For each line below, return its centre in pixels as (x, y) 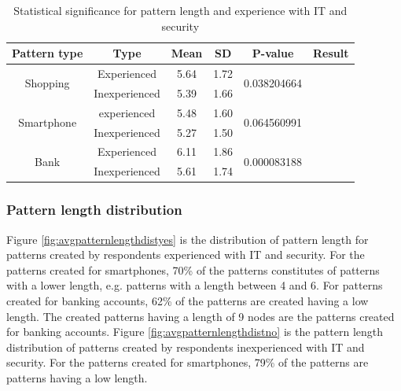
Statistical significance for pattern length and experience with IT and (180, 10)
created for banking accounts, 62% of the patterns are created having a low (188, 300)
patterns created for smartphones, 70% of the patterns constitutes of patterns (193, 269)
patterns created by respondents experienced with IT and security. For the (186, 255)
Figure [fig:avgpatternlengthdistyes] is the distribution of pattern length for (188, 239)
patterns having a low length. (77, 377)
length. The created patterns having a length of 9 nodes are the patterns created (200, 316)
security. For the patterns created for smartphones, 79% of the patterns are (188, 362)
